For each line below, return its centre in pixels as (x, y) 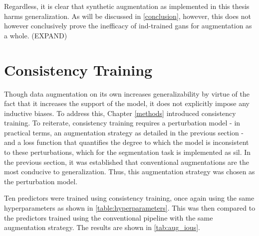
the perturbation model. (41, 181)
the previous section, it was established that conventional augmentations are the (127, 162)
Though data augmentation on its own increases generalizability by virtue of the (127, 93)
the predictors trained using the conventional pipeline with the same (109, 217)
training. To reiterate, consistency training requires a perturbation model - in (122, 123)
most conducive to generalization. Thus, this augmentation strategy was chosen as (129, 172)
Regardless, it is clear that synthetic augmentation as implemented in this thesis (127, 6)
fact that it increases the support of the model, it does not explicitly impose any (127, 103)
